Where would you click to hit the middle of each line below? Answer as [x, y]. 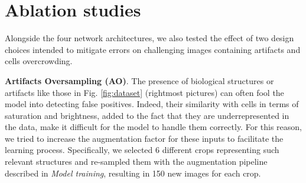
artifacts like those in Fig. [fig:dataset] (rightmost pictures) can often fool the [144, 92]
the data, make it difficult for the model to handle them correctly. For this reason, [153, 127]
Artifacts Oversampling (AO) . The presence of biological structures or [139, 80]
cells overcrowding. [39, 61]
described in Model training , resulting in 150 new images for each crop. [133, 173]
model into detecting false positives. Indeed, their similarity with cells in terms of [152, 104]
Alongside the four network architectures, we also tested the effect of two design [149, 38]
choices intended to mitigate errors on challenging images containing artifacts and [153, 49]
